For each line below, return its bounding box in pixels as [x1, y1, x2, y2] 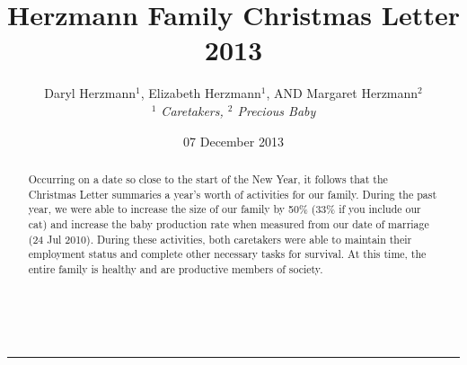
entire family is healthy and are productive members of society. [28, 261, 323, 276]
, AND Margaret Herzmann [266, 84, 419, 102]
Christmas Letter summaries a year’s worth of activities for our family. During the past [28, 186, 437, 201]
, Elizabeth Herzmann [140, 84, 261, 102]
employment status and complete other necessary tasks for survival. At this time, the [28, 246, 427, 262]
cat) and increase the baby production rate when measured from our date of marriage [28, 216, 429, 231]
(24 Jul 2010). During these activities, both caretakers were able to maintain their [28, 231, 412, 246]
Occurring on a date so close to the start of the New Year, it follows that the [28, 171, 388, 186]
